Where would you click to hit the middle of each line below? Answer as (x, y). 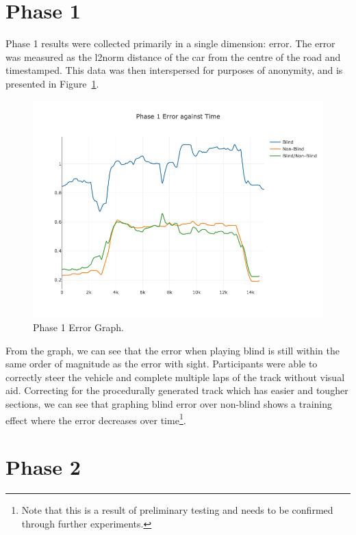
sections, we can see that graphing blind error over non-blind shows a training (169, 404)
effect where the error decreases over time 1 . (96, 419)
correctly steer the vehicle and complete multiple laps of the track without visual (175, 377)
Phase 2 (43, 467)
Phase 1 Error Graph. (78, 327)
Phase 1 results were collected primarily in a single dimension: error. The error (170, 43)
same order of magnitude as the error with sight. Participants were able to (162, 364)
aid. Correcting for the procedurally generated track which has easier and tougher (177, 390)
